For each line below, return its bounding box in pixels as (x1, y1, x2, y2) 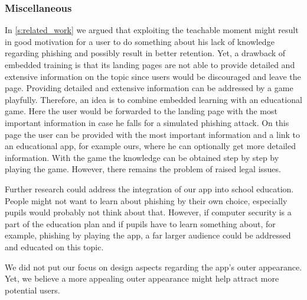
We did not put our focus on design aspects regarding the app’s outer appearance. (5, 260, 302, 273)
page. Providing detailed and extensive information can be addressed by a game (5, 82, 293, 94)
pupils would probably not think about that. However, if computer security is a (5, 206, 292, 218)
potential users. (5, 283, 60, 296)
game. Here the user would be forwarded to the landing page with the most (5, 105, 277, 117)
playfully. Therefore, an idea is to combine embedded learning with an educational (5, 93, 302, 105)
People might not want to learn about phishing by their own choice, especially (5, 194, 288, 207)
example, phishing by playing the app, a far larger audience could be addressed (5, 229, 291, 241)
